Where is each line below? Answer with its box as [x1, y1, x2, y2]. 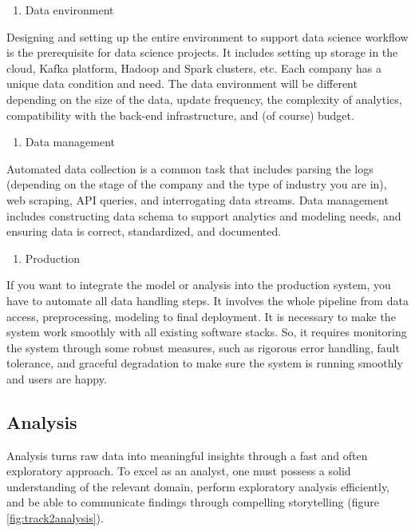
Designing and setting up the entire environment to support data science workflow [6, 28, 409, 45]
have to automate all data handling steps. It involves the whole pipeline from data [6, 292, 409, 308]
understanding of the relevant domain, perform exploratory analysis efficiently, [6, 478, 390, 494]
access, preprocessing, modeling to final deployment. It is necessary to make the [6, 308, 396, 324]
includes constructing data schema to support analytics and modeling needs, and [6, 207, 401, 224]
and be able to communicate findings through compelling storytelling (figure [6, 494, 379, 510]
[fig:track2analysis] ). [6, 510, 104, 526]
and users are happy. [6, 370, 107, 387]
